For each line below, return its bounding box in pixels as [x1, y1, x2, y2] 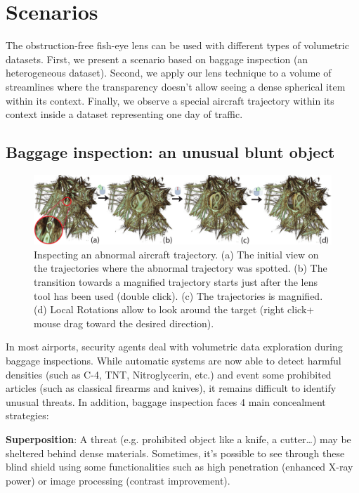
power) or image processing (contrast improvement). [6, 473, 230, 487]
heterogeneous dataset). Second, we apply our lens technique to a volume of [6, 65, 332, 80]
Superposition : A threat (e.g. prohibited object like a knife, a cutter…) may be [6, 431, 351, 446]
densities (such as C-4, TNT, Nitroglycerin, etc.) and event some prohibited [6, 367, 332, 381]
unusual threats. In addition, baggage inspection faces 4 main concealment [6, 394, 326, 409]
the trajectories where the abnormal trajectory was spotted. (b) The [34, 261, 327, 275]
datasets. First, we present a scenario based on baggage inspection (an [6, 51, 308, 66]
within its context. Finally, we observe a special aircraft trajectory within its [6, 93, 334, 107]
